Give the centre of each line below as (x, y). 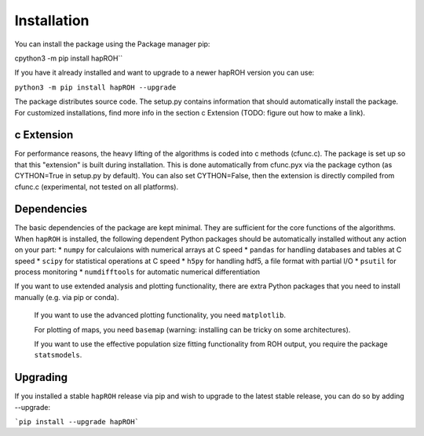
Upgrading (41, 377)
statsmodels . (58, 355)
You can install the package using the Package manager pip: (112, 44)
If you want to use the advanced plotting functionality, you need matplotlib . (160, 315)
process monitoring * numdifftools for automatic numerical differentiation (137, 272)
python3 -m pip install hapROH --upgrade (95, 87)
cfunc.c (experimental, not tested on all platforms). (97, 187)
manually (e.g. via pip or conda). (67, 297)
